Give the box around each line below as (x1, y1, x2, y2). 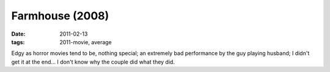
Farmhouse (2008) (11, 9, 109, 22)
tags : (11, 38, 25, 45)
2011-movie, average (59, 38, 112, 45)
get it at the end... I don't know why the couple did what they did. (11, 58, 175, 65)
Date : (11, 30, 26, 38)
